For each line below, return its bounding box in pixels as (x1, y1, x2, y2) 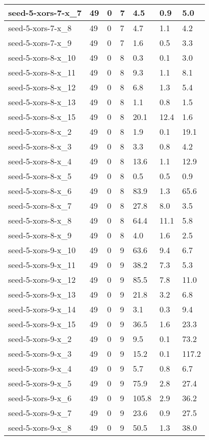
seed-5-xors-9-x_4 (8, 362, 72, 374)
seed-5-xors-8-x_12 (8, 81, 76, 93)
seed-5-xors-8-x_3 (8, 140, 72, 152)
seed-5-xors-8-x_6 (8, 185, 72, 197)
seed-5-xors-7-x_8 (8, 22, 72, 34)
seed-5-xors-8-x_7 (8, 200, 72, 211)
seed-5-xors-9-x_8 (8, 422, 72, 433)
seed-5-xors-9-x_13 (8, 288, 76, 300)
